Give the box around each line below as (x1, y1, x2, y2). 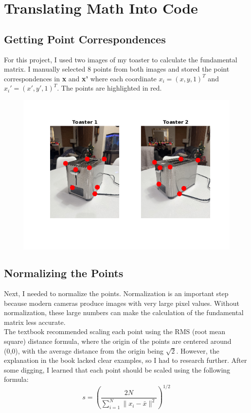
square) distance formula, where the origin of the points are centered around (4, 336, 232, 346)
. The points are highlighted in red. (57, 83, 162, 93)
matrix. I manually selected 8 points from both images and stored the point (4, 64, 230, 74)
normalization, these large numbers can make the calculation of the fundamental (4, 307, 244, 318)
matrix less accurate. (4, 317, 66, 327)
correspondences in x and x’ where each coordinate (4, 73, 157, 83)
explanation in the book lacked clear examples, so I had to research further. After (4, 355, 247, 365)
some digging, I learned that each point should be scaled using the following (4, 364, 231, 375)
